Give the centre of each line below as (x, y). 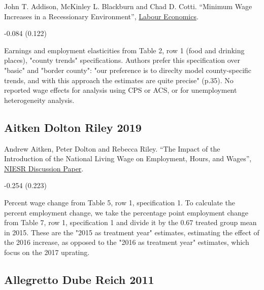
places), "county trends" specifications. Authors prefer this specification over (122, 60)
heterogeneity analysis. (39, 100)
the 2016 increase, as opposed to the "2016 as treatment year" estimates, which (127, 242)
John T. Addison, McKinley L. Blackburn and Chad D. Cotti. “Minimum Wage (128, 6)
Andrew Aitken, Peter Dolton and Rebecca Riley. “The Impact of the (112, 148)
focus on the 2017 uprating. (47, 252)
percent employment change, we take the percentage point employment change (126, 212)
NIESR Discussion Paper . (44, 168)
